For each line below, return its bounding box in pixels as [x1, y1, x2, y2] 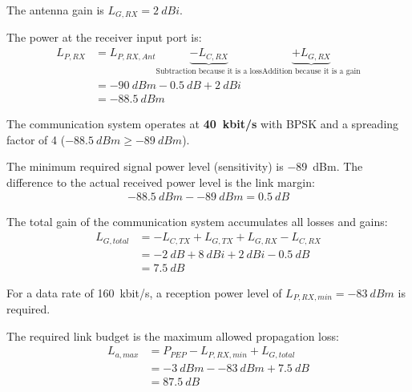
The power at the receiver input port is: [6, 29, 202, 46]
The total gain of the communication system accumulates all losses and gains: [6, 213, 388, 230]
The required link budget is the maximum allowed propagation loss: [6, 327, 339, 344]
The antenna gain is [6, 2, 104, 18]
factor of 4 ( [6, 131, 66, 148]
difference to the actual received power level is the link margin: [6, 173, 315, 190]
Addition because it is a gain [261, 67, 361, 76]
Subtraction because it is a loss [156, 67, 262, 76]
